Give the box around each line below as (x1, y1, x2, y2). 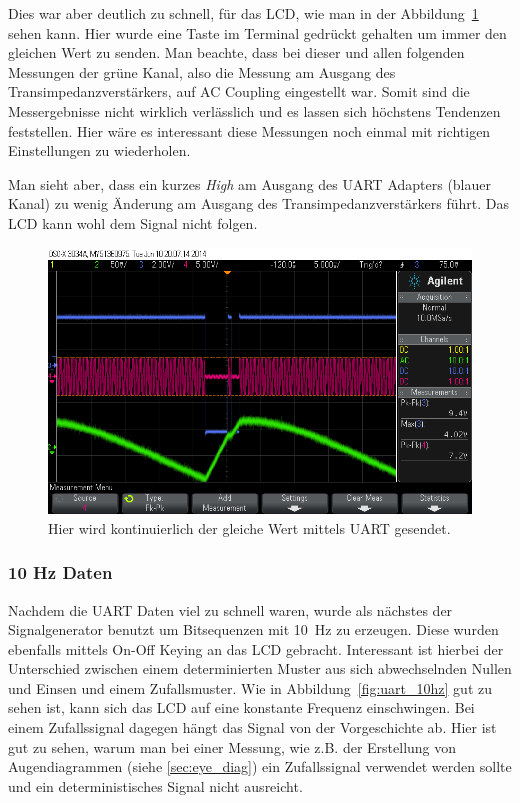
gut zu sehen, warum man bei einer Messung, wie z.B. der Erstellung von (8, 736, 457, 757)
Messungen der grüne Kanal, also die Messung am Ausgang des (8, 61, 396, 82)
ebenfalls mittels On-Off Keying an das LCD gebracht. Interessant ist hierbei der (8, 638, 504, 659)
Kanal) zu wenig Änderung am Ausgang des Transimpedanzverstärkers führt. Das (8, 193, 510, 214)
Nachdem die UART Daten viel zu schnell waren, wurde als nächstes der (8, 599, 453, 620)
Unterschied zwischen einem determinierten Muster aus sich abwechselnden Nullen (8, 658, 512, 679)
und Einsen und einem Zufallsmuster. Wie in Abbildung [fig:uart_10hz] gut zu (8, 677, 492, 698)
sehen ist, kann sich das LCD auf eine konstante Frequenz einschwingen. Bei (8, 697, 475, 718)
